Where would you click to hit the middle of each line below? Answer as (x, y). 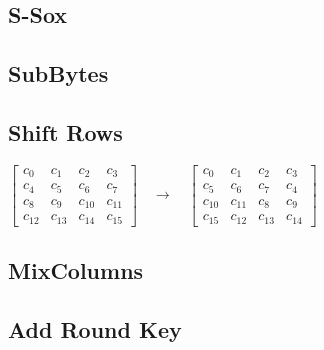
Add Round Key (95, 328)
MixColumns (76, 270)
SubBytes (58, 73)
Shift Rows (65, 131)
